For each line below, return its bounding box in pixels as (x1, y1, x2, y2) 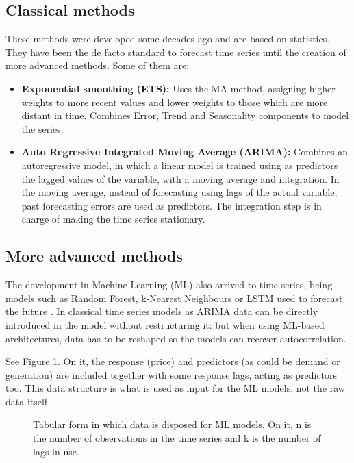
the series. (21, 121, 64, 136)
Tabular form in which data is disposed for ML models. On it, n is (33, 417, 312, 431)
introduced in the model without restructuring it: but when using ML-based (5, 317, 325, 331)
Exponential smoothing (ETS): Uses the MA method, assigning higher (21, 81, 336, 95)
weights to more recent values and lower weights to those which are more (21, 95, 328, 109)
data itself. (5, 394, 51, 408)
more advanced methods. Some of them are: (5, 58, 190, 73)
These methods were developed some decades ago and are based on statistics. (5, 32, 330, 46)
